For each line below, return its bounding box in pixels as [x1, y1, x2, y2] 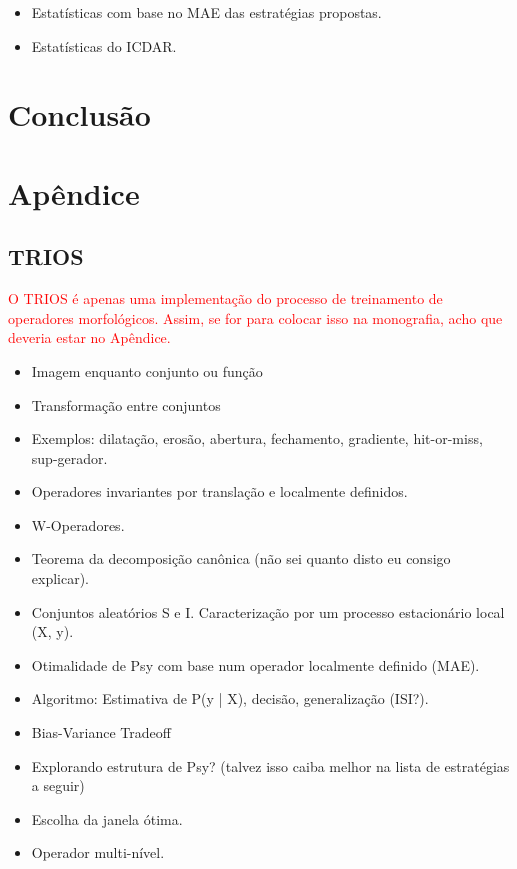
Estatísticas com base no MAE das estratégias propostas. [31, 2, 382, 22]
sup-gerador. [31, 447, 108, 468]
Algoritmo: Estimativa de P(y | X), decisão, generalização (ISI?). [31, 688, 429, 709]
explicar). [31, 568, 90, 589]
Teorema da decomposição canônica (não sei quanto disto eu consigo [31, 548, 451, 569]
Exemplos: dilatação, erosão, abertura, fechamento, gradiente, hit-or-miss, [31, 428, 483, 449]
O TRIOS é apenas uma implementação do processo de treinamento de [8, 288, 443, 309]
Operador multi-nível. [31, 842, 165, 863]
